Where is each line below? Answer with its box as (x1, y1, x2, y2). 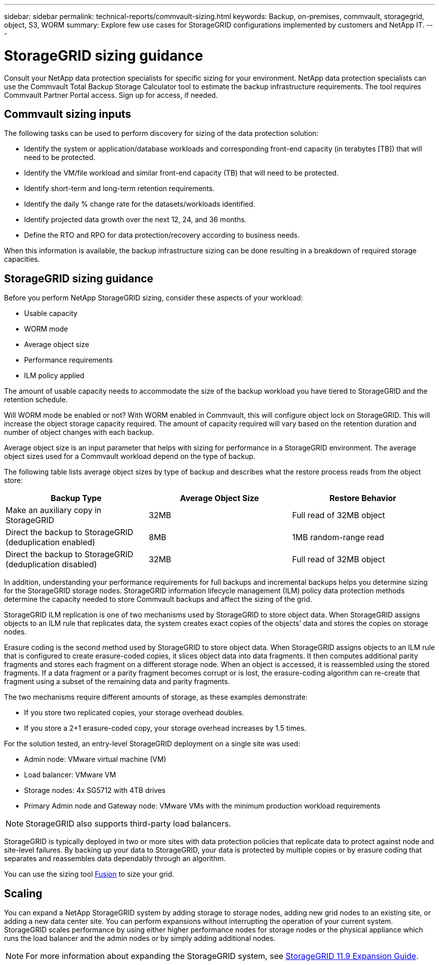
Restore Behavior (329, 493, 396, 504)
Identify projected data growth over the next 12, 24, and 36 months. (24, 215, 247, 224)
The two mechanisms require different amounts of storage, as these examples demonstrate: (4, 693, 308, 702)
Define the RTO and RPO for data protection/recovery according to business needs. (24, 231, 300, 240)
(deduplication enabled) (6, 537, 95, 548)
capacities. (4, 255, 40, 264)
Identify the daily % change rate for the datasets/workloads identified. (24, 200, 256, 209)
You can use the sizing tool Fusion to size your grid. (4, 870, 174, 879)
